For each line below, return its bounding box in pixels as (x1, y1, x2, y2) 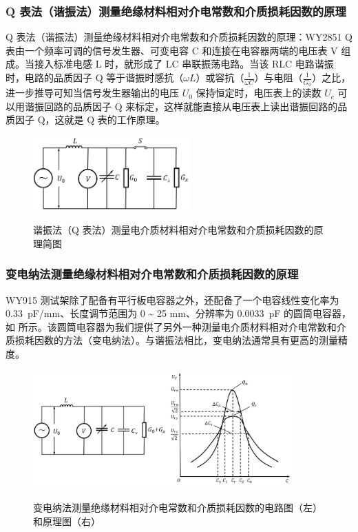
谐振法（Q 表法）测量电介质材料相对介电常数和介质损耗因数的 (33, 223, 314, 237)
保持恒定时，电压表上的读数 (196, 85, 322, 100)
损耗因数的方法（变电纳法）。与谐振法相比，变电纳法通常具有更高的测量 (14, 333, 338, 347)
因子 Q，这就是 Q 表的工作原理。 (14, 112, 165, 127)
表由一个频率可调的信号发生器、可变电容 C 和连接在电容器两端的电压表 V (6, 43, 338, 57)
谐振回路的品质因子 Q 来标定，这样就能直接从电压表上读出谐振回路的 (24, 99, 338, 113)
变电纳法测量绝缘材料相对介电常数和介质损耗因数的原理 (6, 265, 299, 283)
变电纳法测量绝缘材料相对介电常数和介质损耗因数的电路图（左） (33, 500, 322, 514)
